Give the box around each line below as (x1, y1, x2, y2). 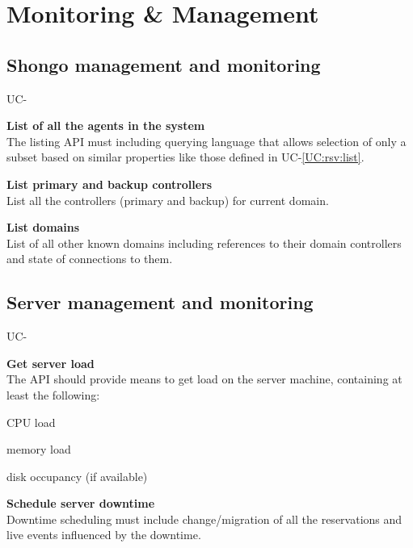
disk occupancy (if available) (6, 467, 148, 484)
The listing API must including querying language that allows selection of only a (6, 132, 407, 149)
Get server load (6, 354, 95, 371)
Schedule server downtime (6, 495, 155, 512)
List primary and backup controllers (6, 175, 213, 192)
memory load (6, 441, 71, 458)
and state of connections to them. (6, 250, 173, 267)
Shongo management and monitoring (6, 52, 321, 77)
